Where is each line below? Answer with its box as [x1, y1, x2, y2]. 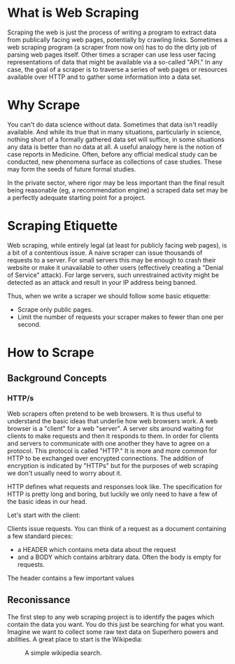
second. [17, 320, 41, 328]
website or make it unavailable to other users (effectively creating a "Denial [7, 263, 224, 271]
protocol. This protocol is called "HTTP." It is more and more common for [7, 446, 218, 455]
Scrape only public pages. [17, 305, 93, 313]
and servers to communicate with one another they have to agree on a [7, 439, 210, 447]
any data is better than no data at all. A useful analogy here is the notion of [7, 142, 222, 151]
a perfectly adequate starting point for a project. [7, 193, 146, 202]
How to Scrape [7, 345, 94, 360]
